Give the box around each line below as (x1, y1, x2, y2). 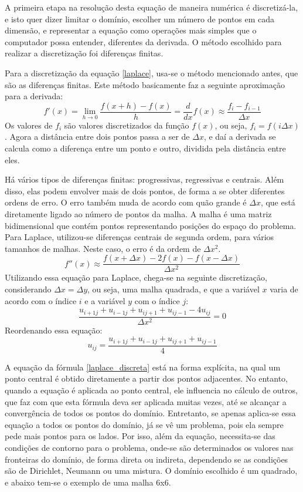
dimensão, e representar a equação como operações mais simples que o (5, 24, 257, 36)
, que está (260, 196, 295, 208)
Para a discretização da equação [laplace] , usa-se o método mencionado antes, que (5, 66, 298, 79)
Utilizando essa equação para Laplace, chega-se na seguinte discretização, (5, 271, 267, 284)
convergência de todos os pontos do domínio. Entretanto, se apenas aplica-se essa (5, 407, 296, 419)
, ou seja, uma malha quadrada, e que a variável (87, 283, 260, 295)
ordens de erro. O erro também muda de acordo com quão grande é (5, 196, 247, 208)
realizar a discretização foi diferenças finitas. (5, 47, 164, 59)
